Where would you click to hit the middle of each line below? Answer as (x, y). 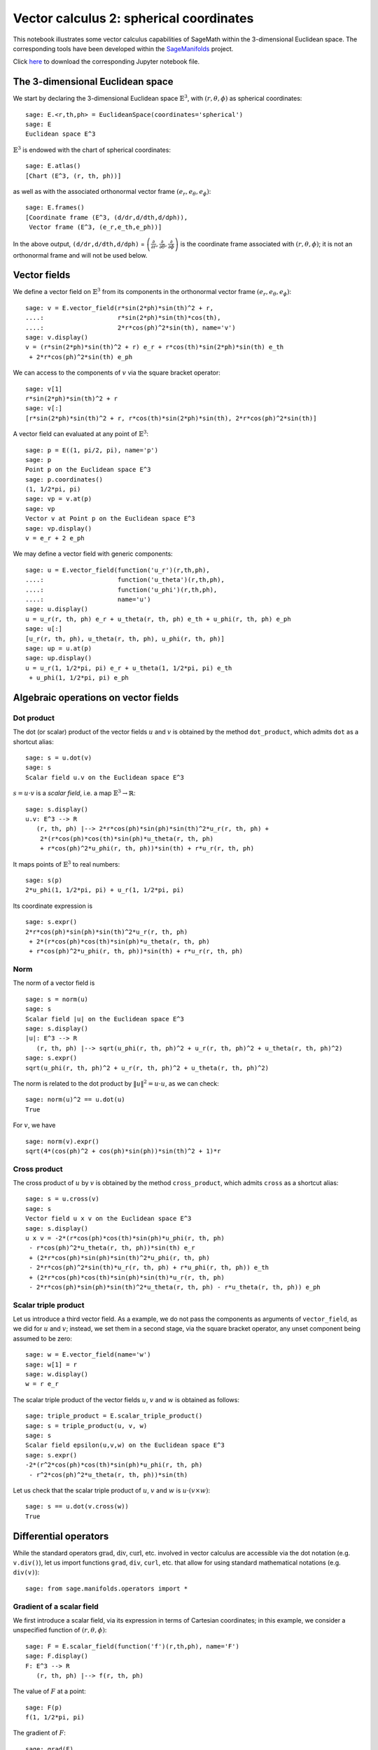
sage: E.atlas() (53, 166)
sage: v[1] (44, 389)
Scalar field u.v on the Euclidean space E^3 (105, 777)
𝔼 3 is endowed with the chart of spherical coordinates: (92, 149)
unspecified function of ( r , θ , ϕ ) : (60, 1630)
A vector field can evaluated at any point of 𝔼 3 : (81, 434)
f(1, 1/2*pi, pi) (55, 1717)
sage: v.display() (57, 337)
